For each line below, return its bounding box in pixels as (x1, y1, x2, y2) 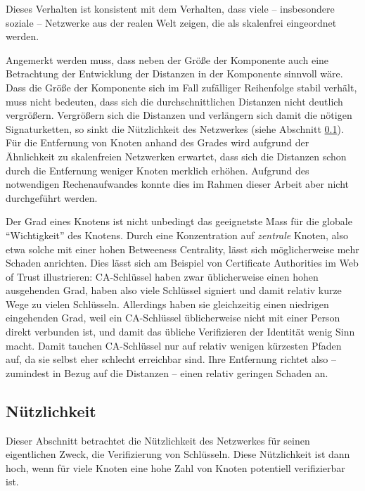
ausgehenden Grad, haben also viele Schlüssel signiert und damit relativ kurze (6, 283, 342, 298)
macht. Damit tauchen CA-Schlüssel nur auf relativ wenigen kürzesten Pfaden (6, 338, 342, 352)
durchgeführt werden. (6, 190, 98, 205)
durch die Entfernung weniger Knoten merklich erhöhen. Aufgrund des (6, 162, 309, 177)
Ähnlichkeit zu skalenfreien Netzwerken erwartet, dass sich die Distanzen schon (6, 148, 347, 163)
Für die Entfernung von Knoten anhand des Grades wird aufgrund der (6, 135, 309, 150)
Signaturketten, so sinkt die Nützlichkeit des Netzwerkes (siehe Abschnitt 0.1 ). (6, 121, 344, 136)
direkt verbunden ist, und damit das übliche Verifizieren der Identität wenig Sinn (6, 324, 355, 339)
